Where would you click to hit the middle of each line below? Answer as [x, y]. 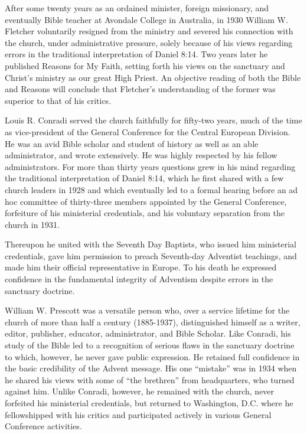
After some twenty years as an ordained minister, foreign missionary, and [137, 8]
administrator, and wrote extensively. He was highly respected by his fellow [141, 155]
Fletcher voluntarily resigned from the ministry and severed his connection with [149, 31]
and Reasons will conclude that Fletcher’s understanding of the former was [140, 89]
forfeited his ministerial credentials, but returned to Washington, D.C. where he [149, 403]
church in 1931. [32, 224]
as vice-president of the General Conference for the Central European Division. [148, 131]
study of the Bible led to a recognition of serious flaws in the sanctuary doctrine [150, 345]
